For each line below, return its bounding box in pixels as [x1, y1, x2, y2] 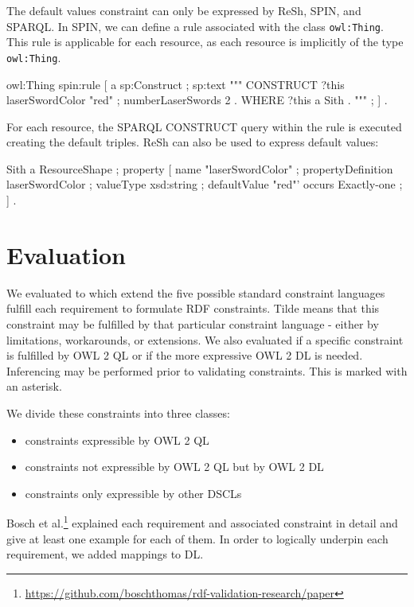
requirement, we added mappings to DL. [6, 546, 204, 562]
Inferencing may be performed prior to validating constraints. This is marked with [6, 362, 408, 379]
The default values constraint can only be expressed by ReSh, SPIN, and [6, 2, 361, 18]
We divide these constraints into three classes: [6, 404, 230, 421]
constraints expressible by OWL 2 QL [25, 431, 209, 448]
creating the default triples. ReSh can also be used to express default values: [6, 134, 379, 150]
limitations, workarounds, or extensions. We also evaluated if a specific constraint [6, 331, 404, 348]
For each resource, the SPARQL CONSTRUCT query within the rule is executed [6, 118, 402, 134]
